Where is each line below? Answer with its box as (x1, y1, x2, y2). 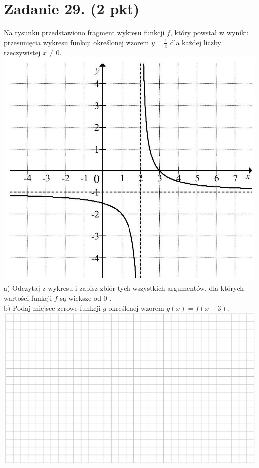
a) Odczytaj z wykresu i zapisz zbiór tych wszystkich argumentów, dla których (4, 283, 244, 293)
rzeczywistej (4, 47, 41, 57)
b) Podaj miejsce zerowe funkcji (4, 302, 101, 312)
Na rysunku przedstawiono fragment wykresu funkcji (4, 27, 165, 38)
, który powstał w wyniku (170, 27, 249, 38)
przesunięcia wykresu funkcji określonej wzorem (4, 37, 149, 47)
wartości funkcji (4, 292, 52, 303)
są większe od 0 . (60, 292, 112, 303)
